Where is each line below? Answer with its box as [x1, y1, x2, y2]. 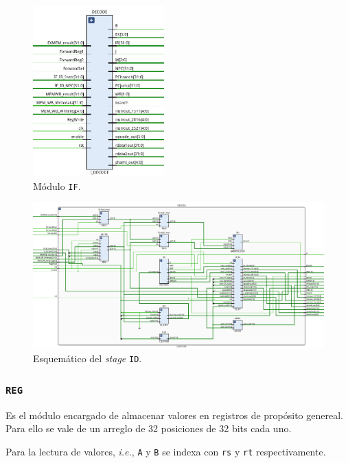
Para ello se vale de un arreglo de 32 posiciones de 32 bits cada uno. [5, 421, 292, 436]
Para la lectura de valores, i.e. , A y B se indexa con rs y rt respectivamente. [5, 444, 326, 458]
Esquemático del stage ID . [33, 351, 142, 366]
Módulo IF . [33, 178, 81, 193]
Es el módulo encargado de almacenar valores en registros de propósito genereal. [5, 407, 343, 422]
